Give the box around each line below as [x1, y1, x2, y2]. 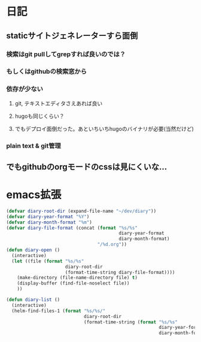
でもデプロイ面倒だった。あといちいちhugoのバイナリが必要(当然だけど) [14, 125, 194, 132]
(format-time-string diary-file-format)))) [65, 269, 175, 275]
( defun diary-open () [6, 247, 60, 254]
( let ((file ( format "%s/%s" [11, 258, 84, 264]
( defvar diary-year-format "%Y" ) [6, 213, 90, 219]
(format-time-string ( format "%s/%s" [83, 319, 178, 325]
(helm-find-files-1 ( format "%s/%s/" [11, 308, 106, 314]
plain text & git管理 [6, 141, 61, 149]
